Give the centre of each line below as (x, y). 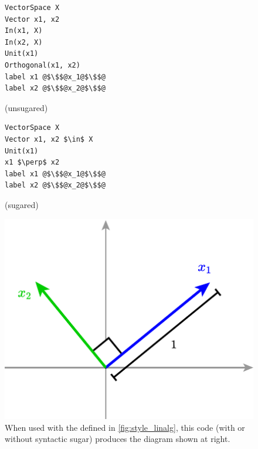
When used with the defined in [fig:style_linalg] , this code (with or (125, 427)
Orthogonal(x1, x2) (43, 65)
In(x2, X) (24, 42)
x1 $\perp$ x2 (32, 162)
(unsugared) (26, 107)
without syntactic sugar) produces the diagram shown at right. (118, 439)
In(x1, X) (24, 31)
